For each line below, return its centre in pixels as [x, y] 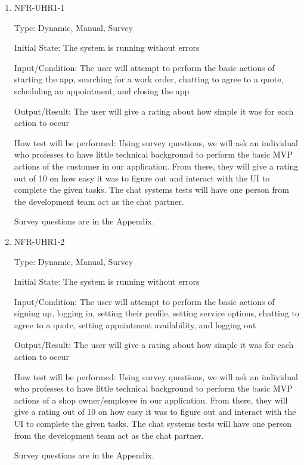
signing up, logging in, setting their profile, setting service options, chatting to [156, 313]
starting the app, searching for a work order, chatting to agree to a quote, [149, 79]
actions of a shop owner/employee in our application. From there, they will [151, 400]
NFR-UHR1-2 [39, 241]
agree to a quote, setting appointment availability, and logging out [135, 324]
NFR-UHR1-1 [39, 7]
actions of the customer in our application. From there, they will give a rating [156, 166]
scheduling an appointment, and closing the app [102, 90]
